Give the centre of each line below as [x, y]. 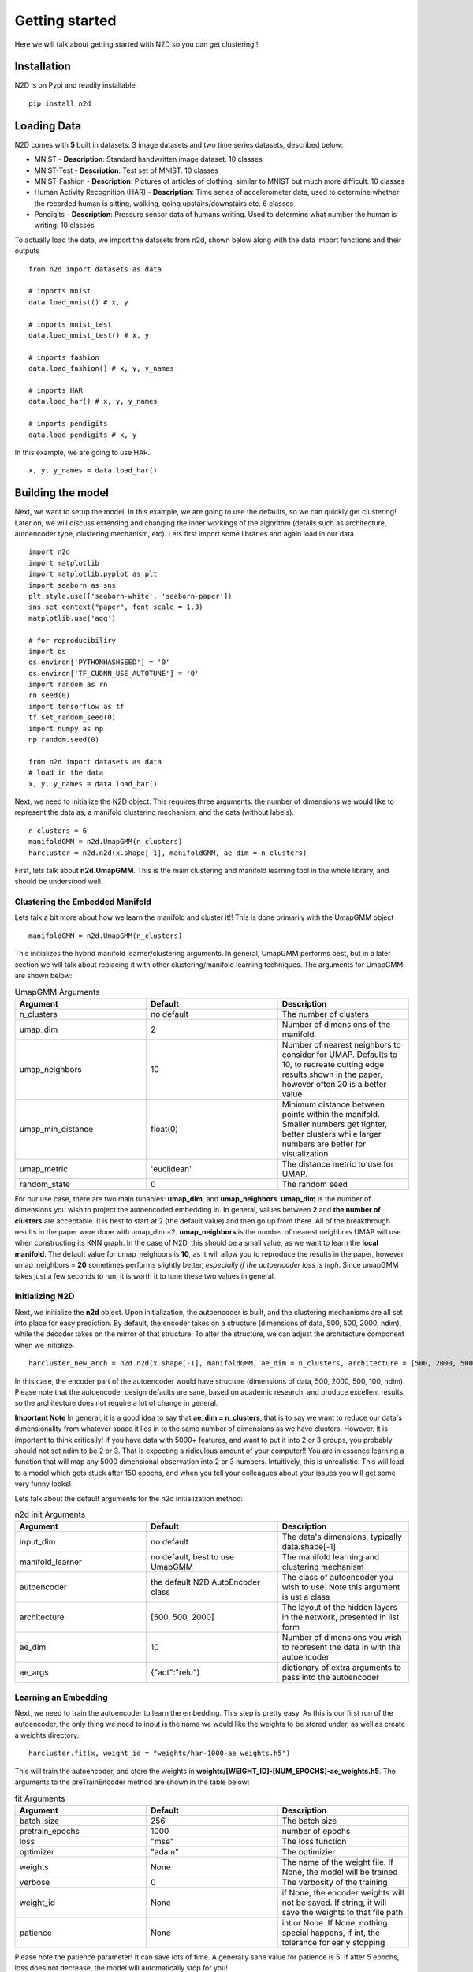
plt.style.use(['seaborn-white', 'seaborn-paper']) [130, 596]
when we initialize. [45, 1345]
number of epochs [316, 1831]
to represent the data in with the [341, 1647]
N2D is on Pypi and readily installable [75, 85]
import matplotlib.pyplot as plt [93, 574]
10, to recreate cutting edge [333, 1064]
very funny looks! [43, 1484]
